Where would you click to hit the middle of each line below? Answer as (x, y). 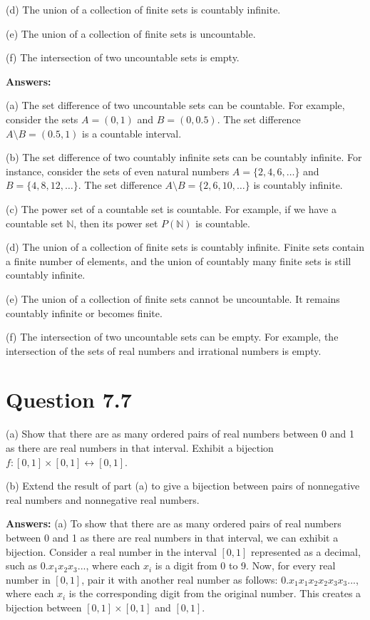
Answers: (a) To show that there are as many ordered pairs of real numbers (174, 523)
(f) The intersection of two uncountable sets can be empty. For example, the (172, 337)
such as (22, 565)
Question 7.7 (69, 399)
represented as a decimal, (306, 551)
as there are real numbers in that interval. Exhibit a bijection (140, 448)
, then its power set (116, 223)
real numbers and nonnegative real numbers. (103, 499)
